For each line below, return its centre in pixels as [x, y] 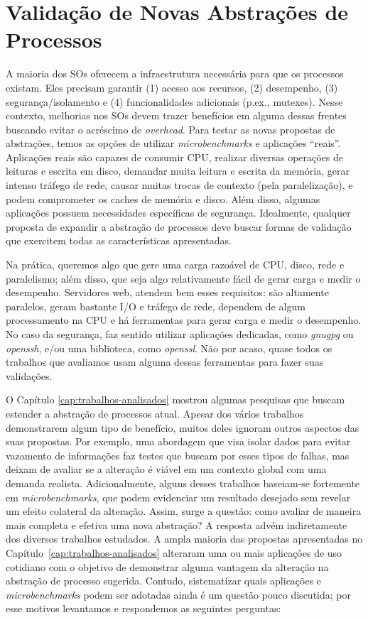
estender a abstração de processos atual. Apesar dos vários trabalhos [155, 413]
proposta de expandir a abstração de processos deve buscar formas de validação [179, 226]
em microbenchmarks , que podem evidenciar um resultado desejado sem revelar [178, 497]
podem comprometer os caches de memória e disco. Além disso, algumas [163, 198]
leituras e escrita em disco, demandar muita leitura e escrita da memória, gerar [178, 171]
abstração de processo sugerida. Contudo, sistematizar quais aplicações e [164, 581]
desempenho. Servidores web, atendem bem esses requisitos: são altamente [167, 292]
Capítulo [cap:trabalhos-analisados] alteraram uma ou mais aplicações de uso [174, 552]
